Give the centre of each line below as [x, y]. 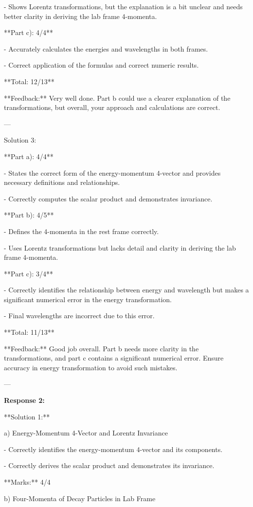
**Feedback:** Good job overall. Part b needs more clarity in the [101, 348]
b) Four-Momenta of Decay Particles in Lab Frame [80, 498]
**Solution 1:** [27, 416]
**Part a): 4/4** [29, 156]
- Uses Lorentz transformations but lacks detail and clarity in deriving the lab [120, 247]
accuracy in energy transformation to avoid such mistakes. [91, 367]
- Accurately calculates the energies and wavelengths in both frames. [106, 48]
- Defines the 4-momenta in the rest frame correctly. [81, 231]
